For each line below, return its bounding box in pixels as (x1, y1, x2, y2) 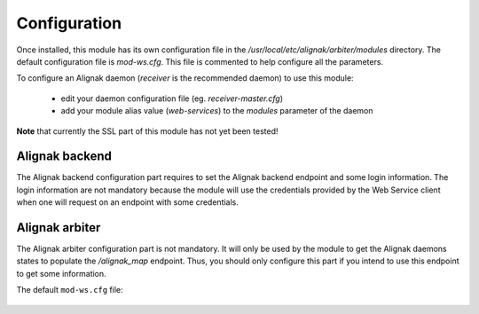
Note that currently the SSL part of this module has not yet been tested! (16, 125, 279, 137)
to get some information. (16, 268, 106, 279)
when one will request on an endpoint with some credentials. (16, 197, 239, 208)
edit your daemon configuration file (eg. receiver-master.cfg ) (60, 93, 284, 104)
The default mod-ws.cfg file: (16, 285, 123, 295)
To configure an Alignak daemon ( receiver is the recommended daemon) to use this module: (16, 73, 354, 83)
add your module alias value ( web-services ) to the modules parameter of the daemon (60, 106, 373, 116)
